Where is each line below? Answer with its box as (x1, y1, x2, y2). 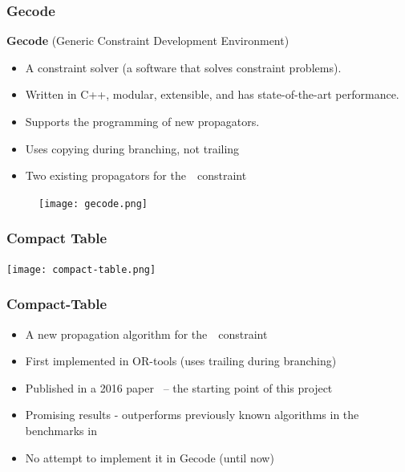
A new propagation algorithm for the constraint (25, 325, 268, 342)
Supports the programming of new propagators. (25, 113, 260, 129)
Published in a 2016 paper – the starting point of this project (25, 379, 333, 396)
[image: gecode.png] (38, 197, 148, 210)
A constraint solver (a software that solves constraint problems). (25, 59, 342, 75)
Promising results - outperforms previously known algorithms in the (25, 406, 359, 423)
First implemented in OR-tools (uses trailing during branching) (25, 352, 337, 369)
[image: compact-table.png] (6, 263, 156, 275)
